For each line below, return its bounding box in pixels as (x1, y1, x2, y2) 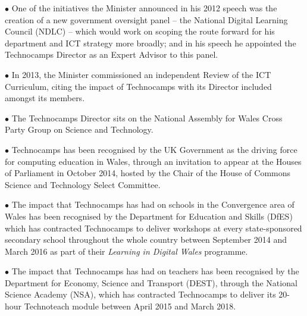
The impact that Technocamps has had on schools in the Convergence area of (11, 198, 295, 211)
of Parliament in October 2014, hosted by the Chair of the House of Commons (5, 167, 291, 179)
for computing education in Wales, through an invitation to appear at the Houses (5, 155, 302, 167)
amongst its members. (5, 92, 85, 104)
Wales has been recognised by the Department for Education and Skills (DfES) (5, 209, 293, 222)
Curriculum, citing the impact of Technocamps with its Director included (5, 80, 272, 92)
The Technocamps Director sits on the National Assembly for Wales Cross (11, 111, 283, 124)
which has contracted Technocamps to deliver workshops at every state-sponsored (5, 221, 302, 234)
